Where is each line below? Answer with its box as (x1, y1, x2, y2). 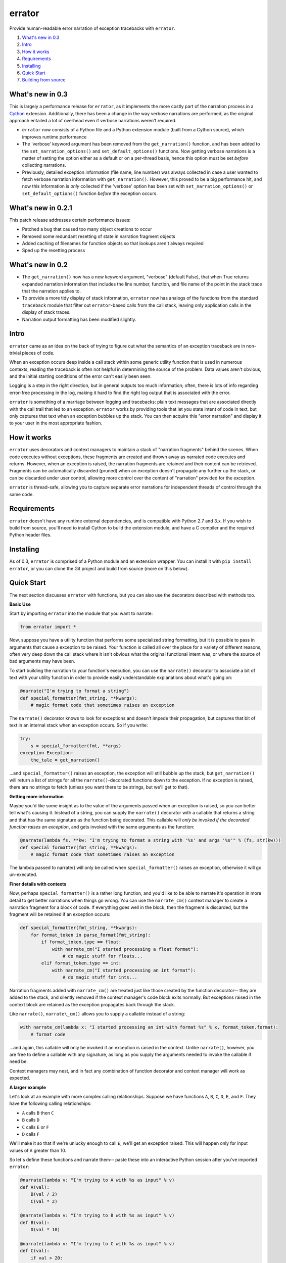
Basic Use (9, 601, 31, 607)
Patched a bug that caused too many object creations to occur (22, 226, 153, 232)
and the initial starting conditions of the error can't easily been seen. (9, 373, 152, 379)
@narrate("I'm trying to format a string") (20, 688, 130, 694)
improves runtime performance (22, 134, 87, 140)
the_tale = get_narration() (30, 757, 101, 763)
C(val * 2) (30, 1198, 58, 1204)
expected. (9, 1075, 30, 1081)
